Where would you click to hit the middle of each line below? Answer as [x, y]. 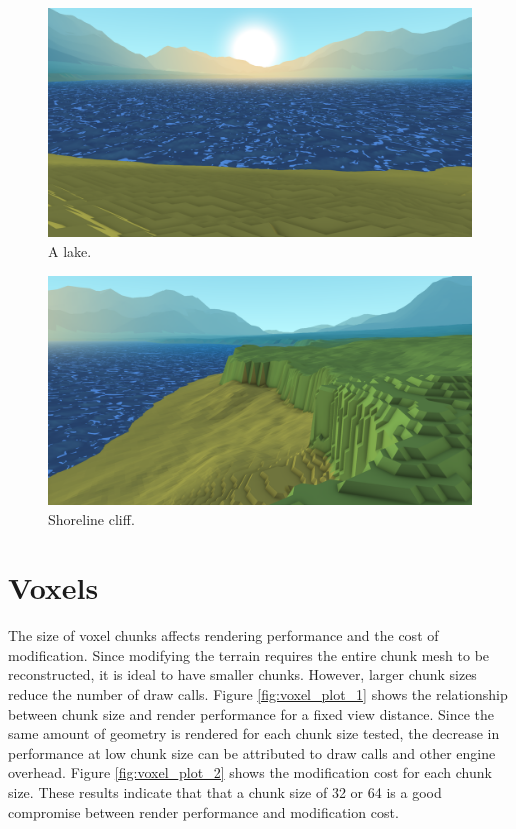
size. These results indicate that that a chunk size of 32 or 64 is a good [225, 792]
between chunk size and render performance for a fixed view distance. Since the [251, 713]
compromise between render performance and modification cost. [203, 811]
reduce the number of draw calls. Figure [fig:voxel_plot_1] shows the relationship [258, 694]
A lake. [70, 250]
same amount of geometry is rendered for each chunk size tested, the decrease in [254, 733]
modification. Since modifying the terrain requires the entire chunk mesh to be [249, 654]
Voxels [53, 587]
